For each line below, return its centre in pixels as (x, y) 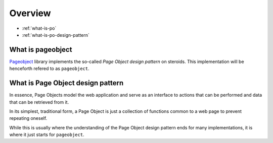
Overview (30, 13)
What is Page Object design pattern (66, 83)
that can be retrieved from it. (39, 102)
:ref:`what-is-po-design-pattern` (56, 35)
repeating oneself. (28, 118)
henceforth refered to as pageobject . (49, 68)
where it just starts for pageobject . (47, 135)
